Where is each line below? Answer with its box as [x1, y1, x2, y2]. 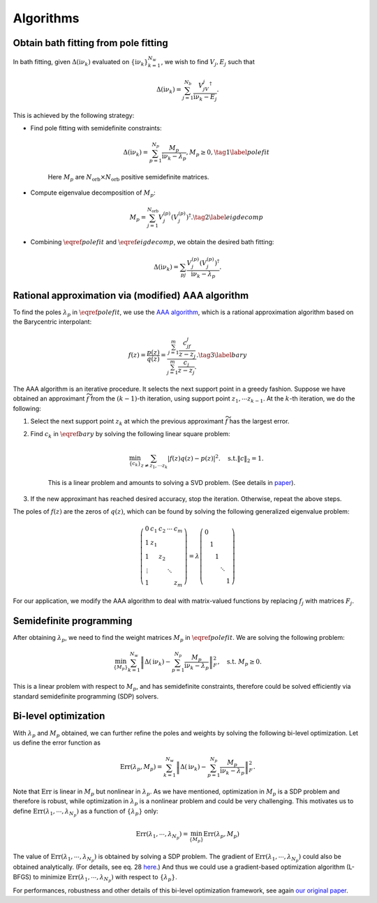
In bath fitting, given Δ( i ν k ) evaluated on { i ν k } [13, 57, 149, 68]
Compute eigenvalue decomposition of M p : [30, 188, 156, 199]
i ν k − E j [193, 93, 217, 103]
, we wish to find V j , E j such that [161, 57, 255, 68]
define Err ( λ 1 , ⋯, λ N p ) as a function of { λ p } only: [13, 807, 158, 818]
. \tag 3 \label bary [196, 351, 247, 359]
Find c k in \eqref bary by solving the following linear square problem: [30, 430, 230, 440]
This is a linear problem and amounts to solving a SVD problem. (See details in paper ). [47, 479, 296, 487]
